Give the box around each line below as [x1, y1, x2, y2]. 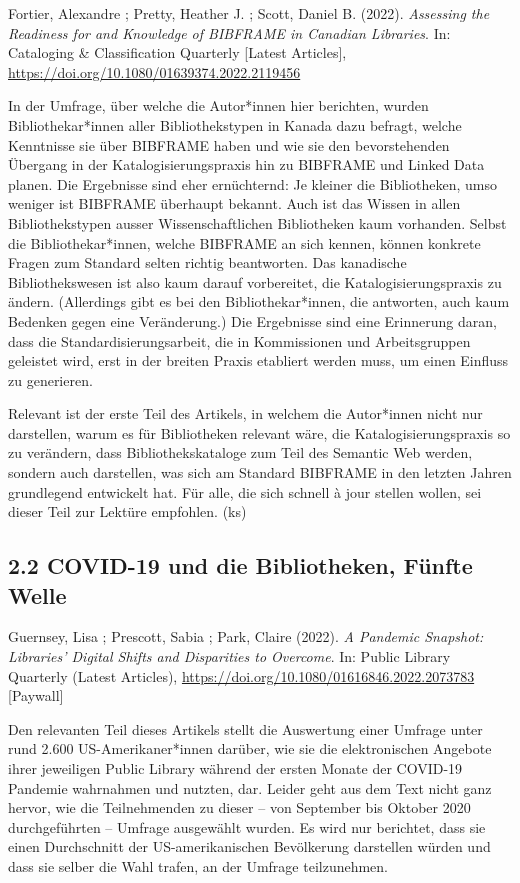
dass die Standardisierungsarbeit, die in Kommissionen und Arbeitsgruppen [8, 330, 471, 351]
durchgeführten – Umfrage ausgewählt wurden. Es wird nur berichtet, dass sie [8, 816, 486, 837]
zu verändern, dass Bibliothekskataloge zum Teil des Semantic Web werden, [8, 442, 473, 463]
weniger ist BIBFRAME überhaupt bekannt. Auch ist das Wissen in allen [8, 193, 461, 214]
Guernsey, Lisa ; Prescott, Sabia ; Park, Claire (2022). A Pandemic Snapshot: [8, 626, 484, 647]
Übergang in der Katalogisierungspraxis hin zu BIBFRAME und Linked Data [8, 154, 485, 175]
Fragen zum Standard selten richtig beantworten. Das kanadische [8, 252, 407, 273]
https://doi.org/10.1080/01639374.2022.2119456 [8, 61, 301, 82]
